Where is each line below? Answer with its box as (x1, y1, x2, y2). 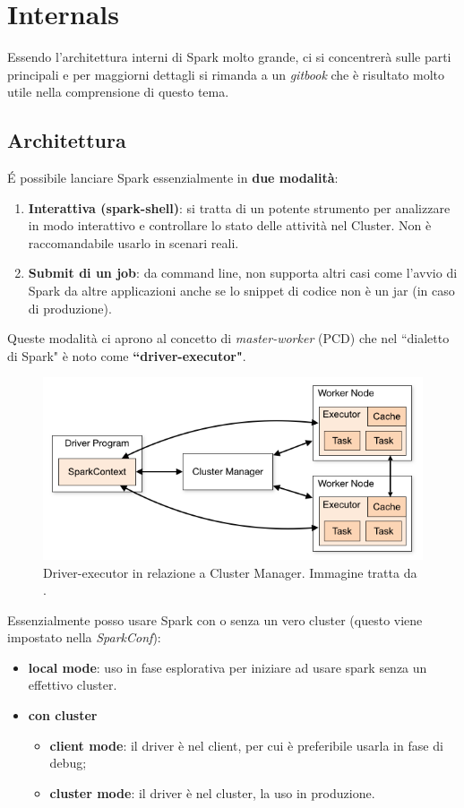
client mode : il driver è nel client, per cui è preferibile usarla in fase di (49, 735, 443, 754)
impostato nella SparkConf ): (7, 628, 161, 647)
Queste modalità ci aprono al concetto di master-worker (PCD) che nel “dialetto (7, 329, 450, 348)
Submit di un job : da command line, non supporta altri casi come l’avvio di (28, 263, 458, 282)
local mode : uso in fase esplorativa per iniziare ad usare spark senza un (28, 658, 427, 676)
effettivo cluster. (28, 675, 117, 694)
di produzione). (28, 298, 112, 317)
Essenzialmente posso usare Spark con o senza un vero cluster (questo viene (7, 610, 423, 629)
